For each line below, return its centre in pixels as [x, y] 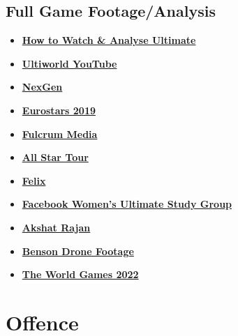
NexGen [42, 87]
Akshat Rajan [56, 227]
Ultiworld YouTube [69, 63]
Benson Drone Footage [78, 251]
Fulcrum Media [60, 133]
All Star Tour [55, 157]
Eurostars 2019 [59, 110]
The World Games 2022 [80, 274]
